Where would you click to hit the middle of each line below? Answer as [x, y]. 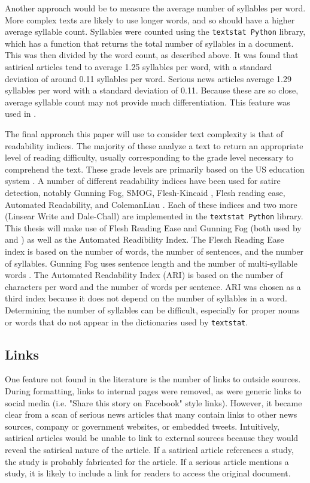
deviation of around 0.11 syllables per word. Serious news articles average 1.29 [148, 78]
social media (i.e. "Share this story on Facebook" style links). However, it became [154, 402]
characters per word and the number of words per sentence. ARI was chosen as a [153, 286]
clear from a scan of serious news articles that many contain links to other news [151, 414]
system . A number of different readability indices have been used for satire [143, 181]
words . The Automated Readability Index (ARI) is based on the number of [144, 275]
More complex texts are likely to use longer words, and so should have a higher [150, 19]
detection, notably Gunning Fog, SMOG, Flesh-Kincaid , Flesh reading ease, [145, 192]
